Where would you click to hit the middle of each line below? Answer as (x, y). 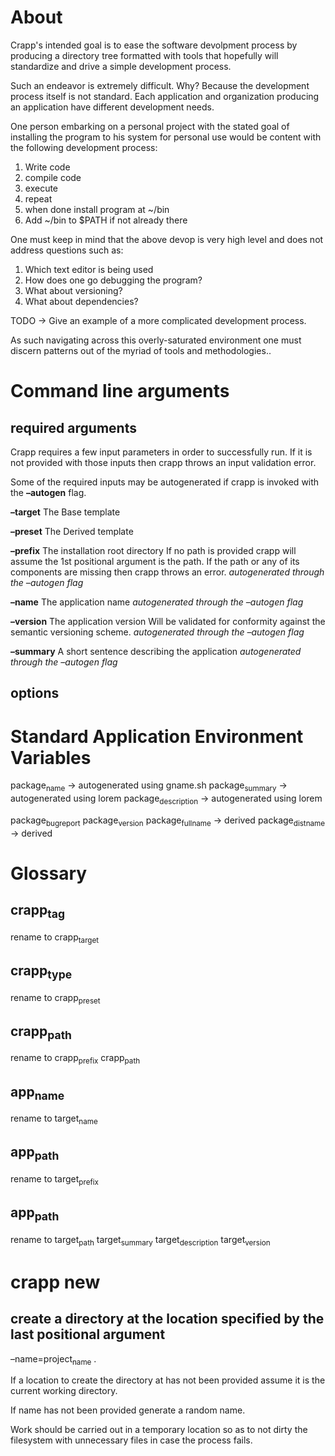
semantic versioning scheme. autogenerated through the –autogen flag (157, 632)
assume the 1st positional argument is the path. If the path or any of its (155, 561)
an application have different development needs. (112, 107)
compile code (53, 177)
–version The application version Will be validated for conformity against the (168, 621)
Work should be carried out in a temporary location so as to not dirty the (159, 1430)
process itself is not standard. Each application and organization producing (165, 96)
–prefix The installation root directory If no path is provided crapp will (153, 550)
